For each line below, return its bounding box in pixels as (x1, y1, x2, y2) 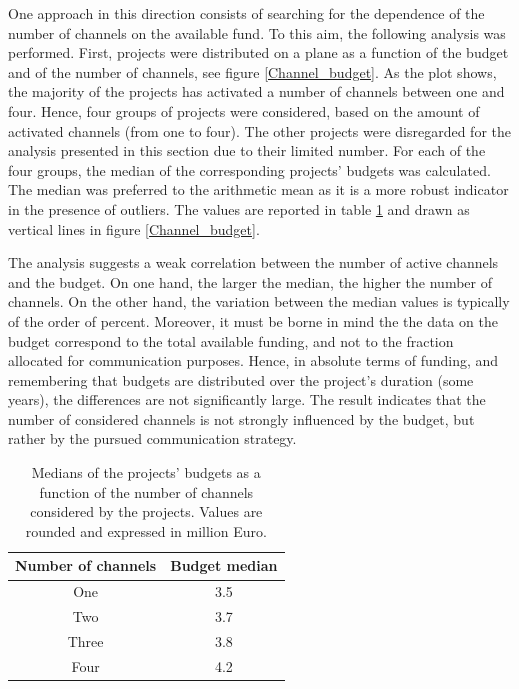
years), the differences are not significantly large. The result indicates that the (8, 389, 486, 410)
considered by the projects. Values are (30, 501, 263, 522)
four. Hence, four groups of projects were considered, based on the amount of (8, 100, 480, 121)
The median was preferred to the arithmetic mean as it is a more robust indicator (8, 179, 509, 200)
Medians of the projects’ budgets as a (31, 462, 261, 483)
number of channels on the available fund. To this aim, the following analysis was (8, 22, 506, 43)
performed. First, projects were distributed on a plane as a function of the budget (8, 42, 509, 63)
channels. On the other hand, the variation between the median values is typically (8, 291, 510, 312)
